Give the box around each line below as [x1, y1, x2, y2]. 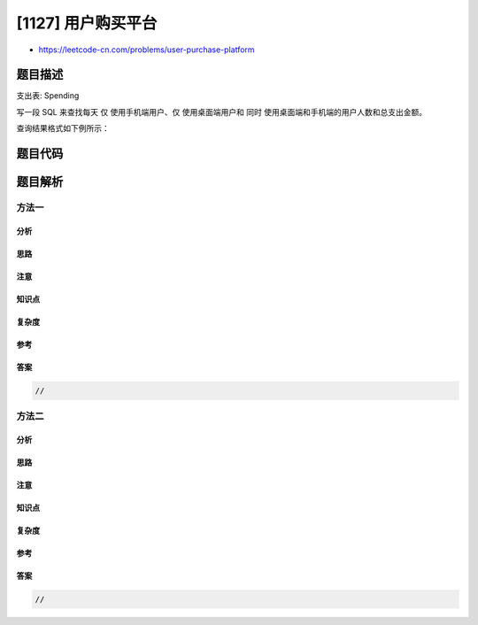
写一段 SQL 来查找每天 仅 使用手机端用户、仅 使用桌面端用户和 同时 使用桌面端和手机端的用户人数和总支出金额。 [16, 106, 428, 117]
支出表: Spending [16, 90, 80, 101]
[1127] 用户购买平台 [16, 13, 158, 33]
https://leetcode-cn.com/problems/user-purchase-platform [38, 44, 256, 55]
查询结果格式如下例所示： [16, 123, 110, 134]
